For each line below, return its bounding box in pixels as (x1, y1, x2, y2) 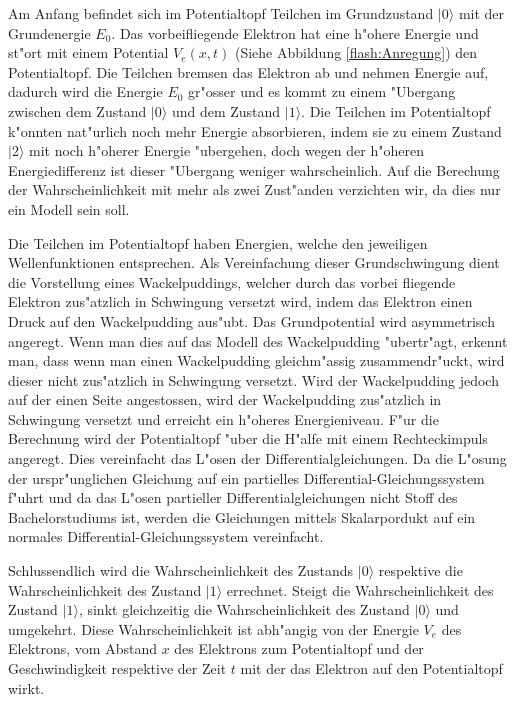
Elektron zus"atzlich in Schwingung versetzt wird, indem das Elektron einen (8, 291, 473, 312)
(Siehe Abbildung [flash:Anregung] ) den (234, 42, 478, 63)
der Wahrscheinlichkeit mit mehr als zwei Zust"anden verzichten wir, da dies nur (8, 179, 501, 200)
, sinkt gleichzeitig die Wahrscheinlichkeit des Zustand (78, 599, 410, 620)
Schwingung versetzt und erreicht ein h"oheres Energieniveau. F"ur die (8, 408, 439, 429)
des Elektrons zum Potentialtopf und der (174, 638, 424, 659)
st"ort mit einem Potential (8, 42, 169, 63)
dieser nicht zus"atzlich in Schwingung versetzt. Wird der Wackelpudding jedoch (8, 369, 499, 390)
